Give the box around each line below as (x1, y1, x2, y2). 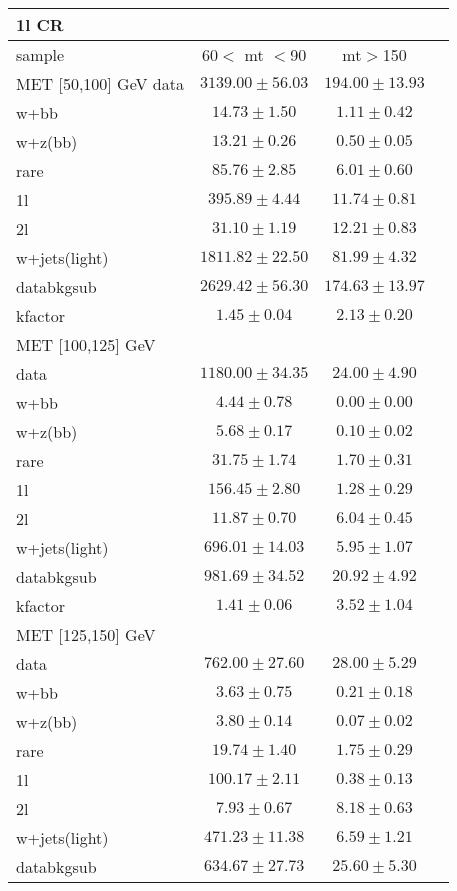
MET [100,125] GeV (16, 333, 156, 356)
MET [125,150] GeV (16, 623, 156, 646)
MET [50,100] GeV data (16, 72, 184, 95)
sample (16, 43, 65, 66)
